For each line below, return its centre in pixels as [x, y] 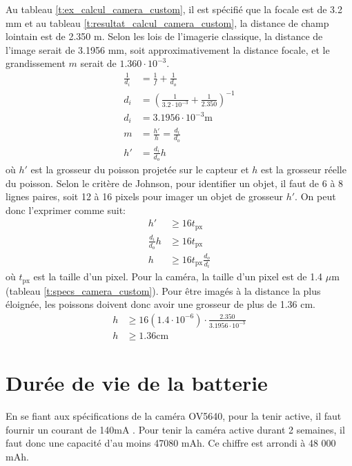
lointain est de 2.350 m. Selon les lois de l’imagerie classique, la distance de [164, 36]
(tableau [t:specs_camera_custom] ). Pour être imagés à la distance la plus [163, 290]
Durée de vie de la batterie [137, 383]
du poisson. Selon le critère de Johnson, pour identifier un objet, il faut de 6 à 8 [175, 183]
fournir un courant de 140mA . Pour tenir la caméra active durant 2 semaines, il [175, 429]
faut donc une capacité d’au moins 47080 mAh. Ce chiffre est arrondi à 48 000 [171, 443]
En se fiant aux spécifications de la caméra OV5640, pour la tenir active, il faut [174, 416]
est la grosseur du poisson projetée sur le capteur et [140, 169]
